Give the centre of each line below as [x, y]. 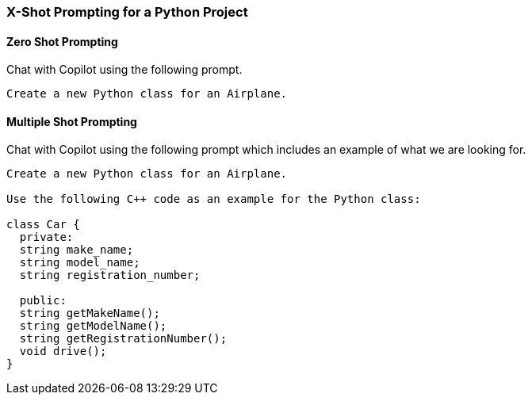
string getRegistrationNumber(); [123, 339]
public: [43, 301]
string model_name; [80, 263]
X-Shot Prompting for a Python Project [127, 12]
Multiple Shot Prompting [72, 121]
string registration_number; [110, 275]
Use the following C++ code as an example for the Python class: [214, 199]
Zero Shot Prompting [62, 41]
